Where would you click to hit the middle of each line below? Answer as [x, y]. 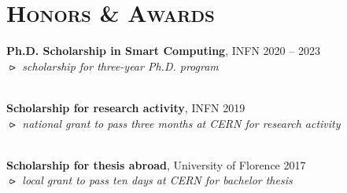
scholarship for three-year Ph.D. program [120, 66]
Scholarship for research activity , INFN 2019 [126, 107]
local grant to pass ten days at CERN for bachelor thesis [157, 180]
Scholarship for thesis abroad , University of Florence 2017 [156, 164]
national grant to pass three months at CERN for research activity [181, 123]
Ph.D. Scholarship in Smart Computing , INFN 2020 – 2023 [163, 51]
